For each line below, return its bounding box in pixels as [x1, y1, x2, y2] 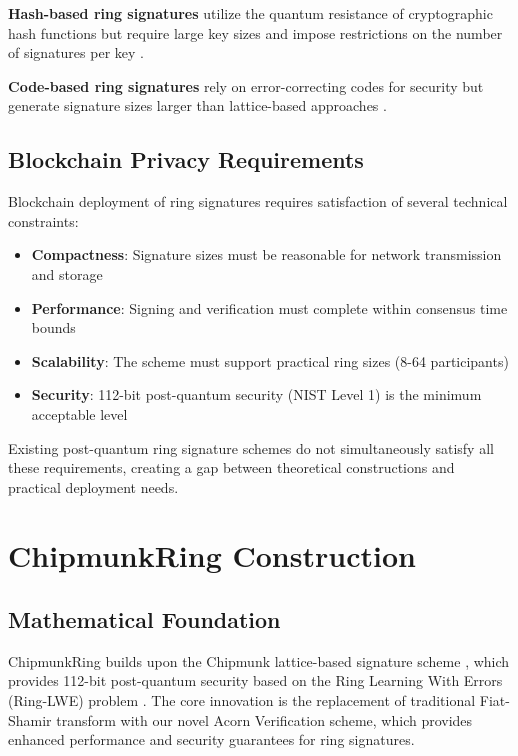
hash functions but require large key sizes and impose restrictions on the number [8, 22, 503, 43]
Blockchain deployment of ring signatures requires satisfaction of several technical [8, 191, 508, 212]
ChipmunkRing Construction [8, 535, 416, 576]
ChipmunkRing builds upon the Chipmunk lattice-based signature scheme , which [8, 650, 510, 671]
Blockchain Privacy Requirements [8, 144, 364, 175]
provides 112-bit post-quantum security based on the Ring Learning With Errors [8, 670, 503, 691]
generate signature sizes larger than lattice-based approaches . [8, 95, 387, 116]
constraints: [8, 210, 79, 231]
